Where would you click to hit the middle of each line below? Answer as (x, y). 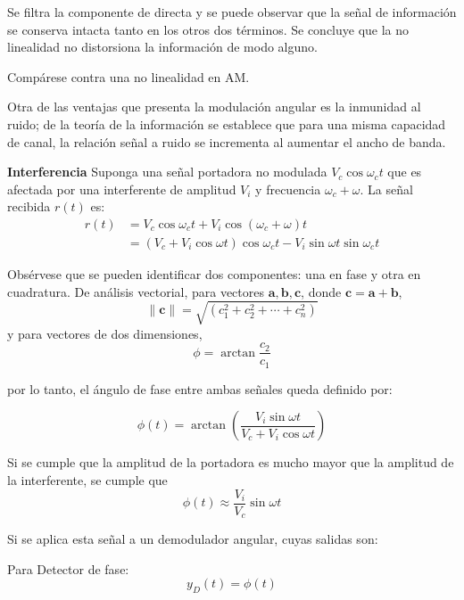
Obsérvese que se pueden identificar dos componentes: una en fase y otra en (214, 274)
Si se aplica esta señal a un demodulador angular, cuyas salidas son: (193, 539)
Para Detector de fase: (68, 568)
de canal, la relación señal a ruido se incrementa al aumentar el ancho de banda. (227, 141)
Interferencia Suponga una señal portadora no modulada (167, 172)
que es (405, 172)
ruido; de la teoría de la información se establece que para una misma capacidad (227, 123)
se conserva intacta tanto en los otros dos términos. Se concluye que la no (208, 29)
